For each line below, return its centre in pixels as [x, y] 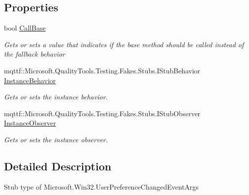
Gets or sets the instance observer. [56, 139]
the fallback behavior [34, 54]
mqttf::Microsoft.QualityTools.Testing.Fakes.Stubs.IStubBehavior [102, 70]
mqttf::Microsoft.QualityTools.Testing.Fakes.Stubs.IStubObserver [102, 113]
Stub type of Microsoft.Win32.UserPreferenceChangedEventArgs [101, 186]
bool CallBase [25, 28]
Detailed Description [58, 166]
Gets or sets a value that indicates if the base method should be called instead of [124, 44]
